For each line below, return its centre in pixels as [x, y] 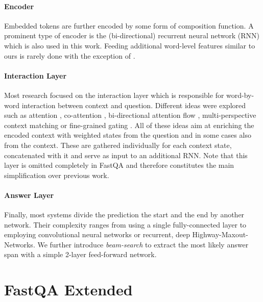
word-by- [240, 95]
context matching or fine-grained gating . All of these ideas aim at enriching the [129, 125]
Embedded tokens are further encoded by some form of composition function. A [129, 25]
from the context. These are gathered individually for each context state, [118, 145]
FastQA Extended [68, 290]
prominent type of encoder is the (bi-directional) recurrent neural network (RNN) [132, 35]
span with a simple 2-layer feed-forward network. [80, 254]
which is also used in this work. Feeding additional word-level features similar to [130, 45]
